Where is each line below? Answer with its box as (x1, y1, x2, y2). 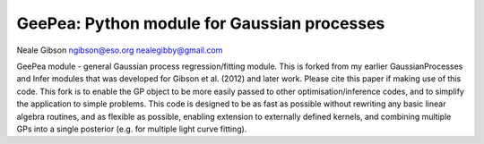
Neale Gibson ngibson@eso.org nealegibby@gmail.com (16, 45, 223, 55)
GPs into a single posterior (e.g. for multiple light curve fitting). (16, 123, 247, 134)
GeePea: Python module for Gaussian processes (16, 13, 385, 33)
